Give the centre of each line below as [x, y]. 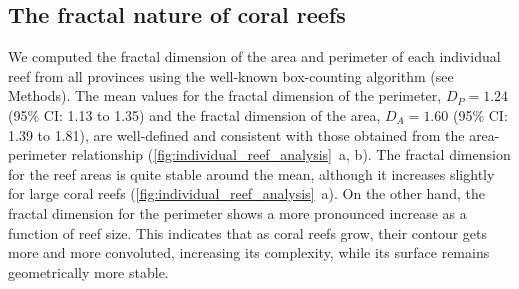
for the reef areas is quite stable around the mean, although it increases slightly [251, 173]
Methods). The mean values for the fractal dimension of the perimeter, [225, 95]
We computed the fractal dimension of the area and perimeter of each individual [254, 56]
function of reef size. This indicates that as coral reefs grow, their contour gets [247, 232]
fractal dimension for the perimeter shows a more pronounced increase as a [237, 212]
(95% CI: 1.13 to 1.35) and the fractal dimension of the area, [194, 114]
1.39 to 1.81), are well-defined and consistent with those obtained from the [236, 134]
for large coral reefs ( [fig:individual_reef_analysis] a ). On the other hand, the [246, 193]
